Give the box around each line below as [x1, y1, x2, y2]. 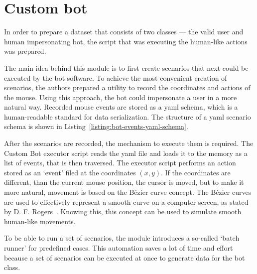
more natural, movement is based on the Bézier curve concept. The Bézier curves [4, 187, 252, 197]
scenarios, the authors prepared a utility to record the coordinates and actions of [4, 82, 251, 93]
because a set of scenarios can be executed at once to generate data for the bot [4, 252, 245, 263]
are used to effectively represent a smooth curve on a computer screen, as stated [4, 196, 249, 207]
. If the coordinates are [161, 167, 231, 177]
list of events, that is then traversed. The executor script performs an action [4, 157, 236, 168]
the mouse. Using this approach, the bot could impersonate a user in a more [4, 92, 237, 102]
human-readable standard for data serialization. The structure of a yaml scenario [4, 111, 251, 122]
